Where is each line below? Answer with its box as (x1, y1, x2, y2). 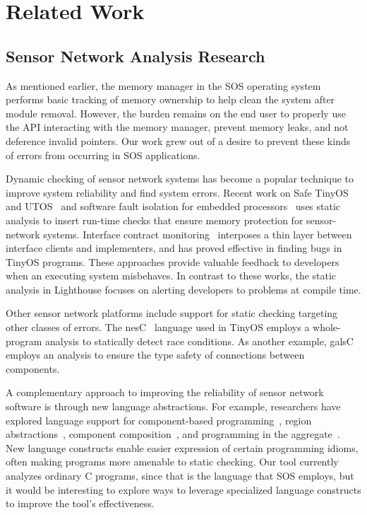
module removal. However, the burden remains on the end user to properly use (6, 105, 346, 120)
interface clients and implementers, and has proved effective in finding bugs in (6, 241, 342, 255)
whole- (313, 320, 341, 335)
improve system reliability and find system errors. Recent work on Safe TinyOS (6, 185, 349, 199)
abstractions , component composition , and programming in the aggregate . (6, 427, 340, 441)
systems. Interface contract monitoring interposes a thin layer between (43, 226, 352, 241)
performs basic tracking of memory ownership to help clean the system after (6, 92, 335, 107)
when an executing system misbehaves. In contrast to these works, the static (6, 268, 337, 283)
